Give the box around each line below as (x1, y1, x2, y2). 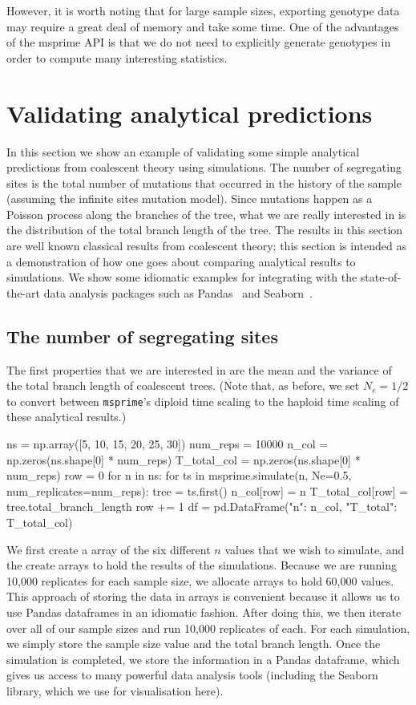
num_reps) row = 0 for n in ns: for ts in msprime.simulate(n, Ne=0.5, (6, 467, 352, 484)
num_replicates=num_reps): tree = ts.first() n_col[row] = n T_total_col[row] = (6, 482, 409, 499)
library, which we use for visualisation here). (6, 682, 224, 699)
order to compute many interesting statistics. (6, 49, 228, 66)
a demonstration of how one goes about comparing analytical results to (6, 253, 356, 269)
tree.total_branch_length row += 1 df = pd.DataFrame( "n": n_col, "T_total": (6, 498, 398, 515)
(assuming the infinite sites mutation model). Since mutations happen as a (6, 190, 373, 207)
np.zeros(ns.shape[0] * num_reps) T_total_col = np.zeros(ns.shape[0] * (6, 451, 361, 468)
